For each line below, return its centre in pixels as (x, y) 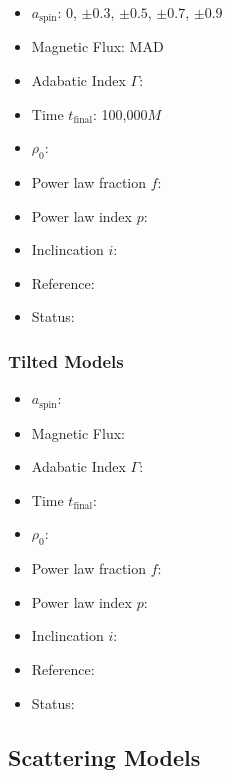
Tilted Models (66, 360)
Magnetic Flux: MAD (97, 46)
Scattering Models (104, 756)
